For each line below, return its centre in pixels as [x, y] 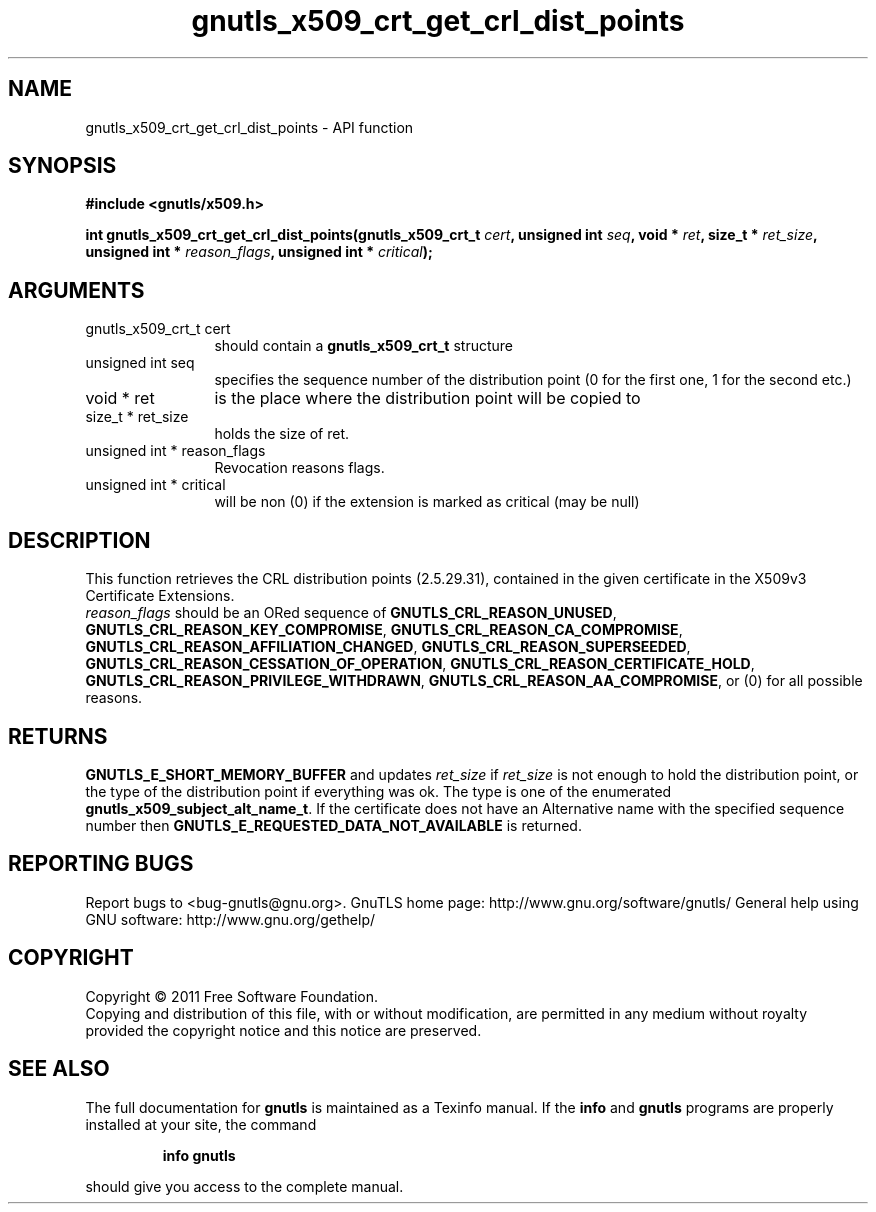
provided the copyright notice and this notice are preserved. [283, 1030]
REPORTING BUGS [101, 864]
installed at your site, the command [201, 1124]
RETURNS [58, 736]
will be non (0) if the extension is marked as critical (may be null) [427, 502]
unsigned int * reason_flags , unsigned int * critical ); [259, 252]
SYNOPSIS [62, 166]
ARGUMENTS [76, 290]
